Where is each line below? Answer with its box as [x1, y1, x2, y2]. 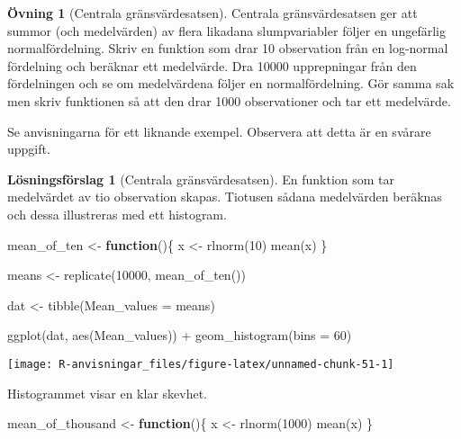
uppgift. [7, 139, 50, 158]
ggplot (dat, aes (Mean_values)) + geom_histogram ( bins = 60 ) [7, 326, 352, 345]
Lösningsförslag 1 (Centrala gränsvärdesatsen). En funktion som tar [7, 169, 395, 188]
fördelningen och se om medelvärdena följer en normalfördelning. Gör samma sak [7, 74, 455, 93]
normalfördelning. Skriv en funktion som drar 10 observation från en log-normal [7, 39, 448, 58]
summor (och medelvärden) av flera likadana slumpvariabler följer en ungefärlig [7, 21, 446, 40]
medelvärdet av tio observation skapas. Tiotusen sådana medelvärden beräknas [7, 187, 442, 206]
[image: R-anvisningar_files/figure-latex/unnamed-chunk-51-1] [7, 357, 394, 371]
